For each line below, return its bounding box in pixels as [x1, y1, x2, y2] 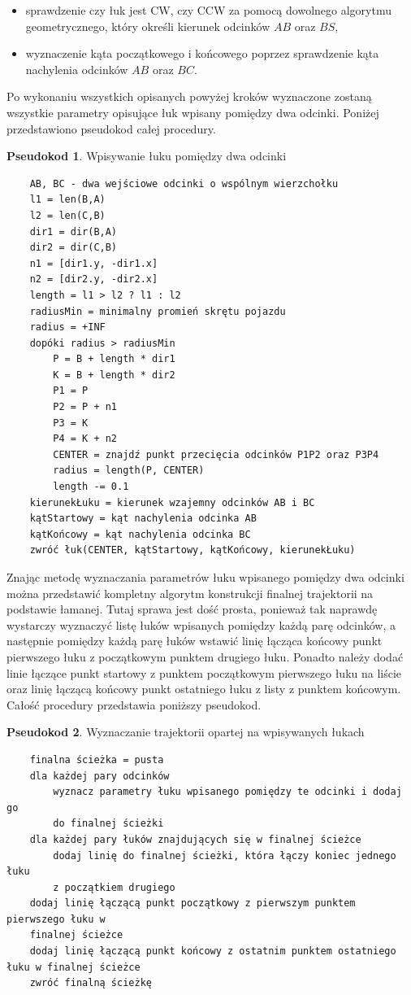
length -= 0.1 [53, 481, 129, 493]
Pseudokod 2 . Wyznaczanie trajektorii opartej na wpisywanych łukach [6, 723, 365, 740]
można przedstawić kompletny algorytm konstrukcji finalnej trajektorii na [6, 584, 374, 601]
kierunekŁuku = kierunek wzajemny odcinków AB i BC [29, 496, 315, 508]
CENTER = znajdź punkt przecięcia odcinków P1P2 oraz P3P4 [53, 448, 379, 460]
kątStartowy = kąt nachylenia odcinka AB [29, 513, 257, 525]
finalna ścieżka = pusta [29, 753, 164, 766]
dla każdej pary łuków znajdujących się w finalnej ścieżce [29, 833, 361, 845]
